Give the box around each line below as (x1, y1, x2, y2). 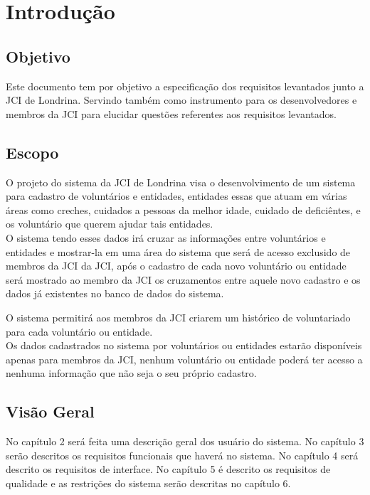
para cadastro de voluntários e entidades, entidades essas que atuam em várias (6, 188, 347, 203)
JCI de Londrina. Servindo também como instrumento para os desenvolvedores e (6, 92, 357, 107)
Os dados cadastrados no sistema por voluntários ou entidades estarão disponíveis (6, 338, 362, 353)
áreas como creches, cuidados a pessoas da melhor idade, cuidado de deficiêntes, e (6, 202, 361, 217)
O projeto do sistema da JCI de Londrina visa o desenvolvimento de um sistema (6, 174, 356, 189)
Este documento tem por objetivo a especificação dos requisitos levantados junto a (6, 78, 364, 93)
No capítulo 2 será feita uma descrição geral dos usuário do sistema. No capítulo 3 (6, 434, 364, 449)
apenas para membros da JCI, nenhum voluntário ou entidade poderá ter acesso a (6, 351, 363, 366)
